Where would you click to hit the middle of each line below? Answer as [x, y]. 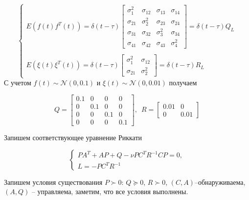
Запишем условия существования [53, 182]
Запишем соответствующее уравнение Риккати [73, 137]
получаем [183, 83]
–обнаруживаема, [220, 182]
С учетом [18, 83]
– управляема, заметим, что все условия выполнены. [110, 191]
